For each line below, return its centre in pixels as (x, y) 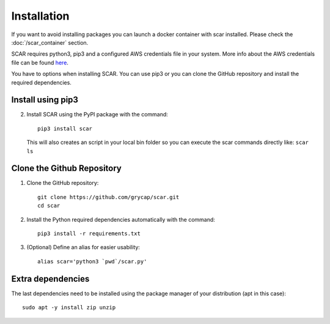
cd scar (49, 206)
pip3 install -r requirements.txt (89, 234)
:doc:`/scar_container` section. (50, 42)
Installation (40, 16)
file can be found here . (40, 62)
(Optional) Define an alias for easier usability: (83, 247)
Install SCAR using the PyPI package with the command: (97, 115)
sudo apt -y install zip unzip (69, 307)
